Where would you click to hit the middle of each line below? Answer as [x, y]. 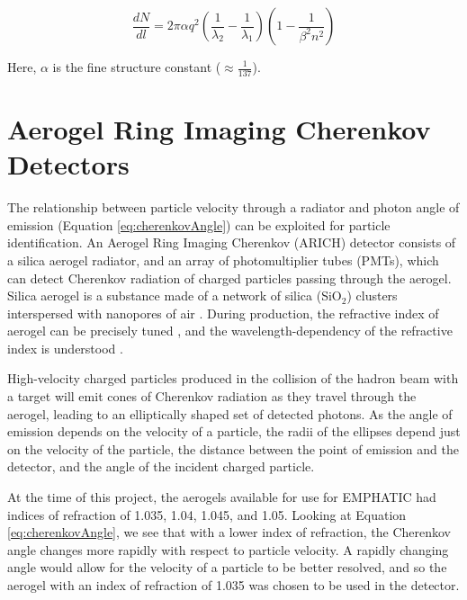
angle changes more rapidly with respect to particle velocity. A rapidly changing [228, 549]
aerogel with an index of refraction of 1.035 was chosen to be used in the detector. [233, 585]
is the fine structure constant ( [137, 67]
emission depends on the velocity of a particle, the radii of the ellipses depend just [234, 431]
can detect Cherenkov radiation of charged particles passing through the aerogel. [229, 278]
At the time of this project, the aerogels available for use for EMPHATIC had [222, 497]
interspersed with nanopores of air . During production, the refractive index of [223, 313]
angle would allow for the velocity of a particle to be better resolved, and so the [227, 567]
